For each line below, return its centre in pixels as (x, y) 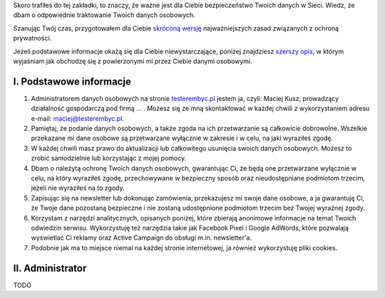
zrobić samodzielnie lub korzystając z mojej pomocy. (109, 158)
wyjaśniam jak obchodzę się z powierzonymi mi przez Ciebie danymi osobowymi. (133, 61)
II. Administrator (50, 268)
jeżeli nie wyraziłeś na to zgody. (78, 188)
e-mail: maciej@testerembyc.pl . (78, 118)
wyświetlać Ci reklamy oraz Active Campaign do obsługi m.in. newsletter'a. (142, 238)
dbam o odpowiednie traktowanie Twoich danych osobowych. (104, 15)
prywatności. (32, 38)
